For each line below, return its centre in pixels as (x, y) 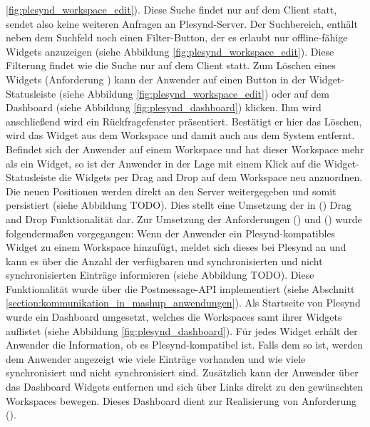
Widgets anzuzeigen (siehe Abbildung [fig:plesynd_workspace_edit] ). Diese (170, 51)
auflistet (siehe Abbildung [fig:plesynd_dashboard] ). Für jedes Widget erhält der (182, 330)
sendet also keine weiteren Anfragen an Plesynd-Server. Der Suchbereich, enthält (182, 23)
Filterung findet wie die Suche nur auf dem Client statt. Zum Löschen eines (171, 65)
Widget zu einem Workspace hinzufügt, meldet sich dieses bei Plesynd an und (176, 247)
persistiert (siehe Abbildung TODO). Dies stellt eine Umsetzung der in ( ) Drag (179, 205)
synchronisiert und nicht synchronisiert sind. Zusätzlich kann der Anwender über (182, 372)
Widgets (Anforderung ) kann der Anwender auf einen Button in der (156, 79)
